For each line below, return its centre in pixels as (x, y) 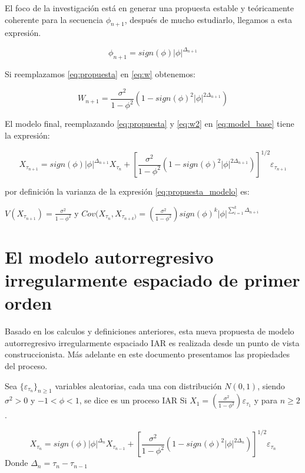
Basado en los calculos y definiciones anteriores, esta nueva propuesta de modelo (150, 331)
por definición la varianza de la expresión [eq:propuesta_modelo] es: (127, 191)
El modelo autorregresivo (109, 256)
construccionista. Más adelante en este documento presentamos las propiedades (147, 354)
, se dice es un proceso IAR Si (133, 400)
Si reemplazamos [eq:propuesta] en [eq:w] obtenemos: (100, 74)
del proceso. (26, 365)
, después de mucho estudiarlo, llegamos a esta (208, 19)
